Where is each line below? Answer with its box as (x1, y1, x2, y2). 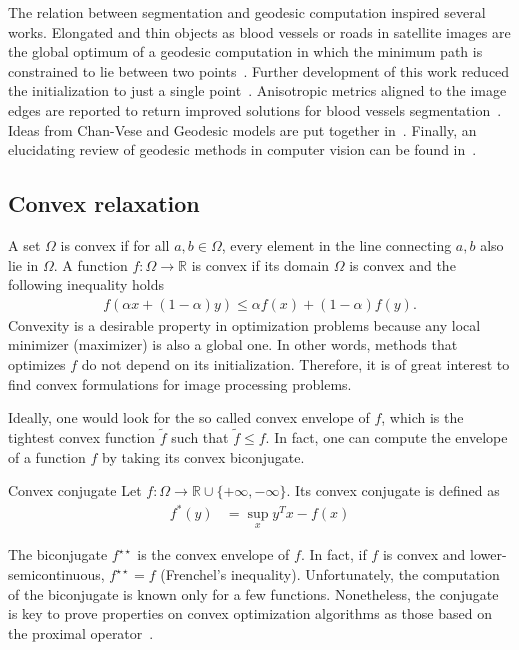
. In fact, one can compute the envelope (265, 426, 508, 447)
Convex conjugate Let (8, 480, 142, 501)
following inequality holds (8, 274, 165, 295)
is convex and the (349, 254, 456, 275)
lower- (470, 544, 507, 565)
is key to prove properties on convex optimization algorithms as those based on (8, 603, 492, 624)
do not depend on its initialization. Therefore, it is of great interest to (81, 353, 510, 374)
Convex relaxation (8, 188, 200, 219)
